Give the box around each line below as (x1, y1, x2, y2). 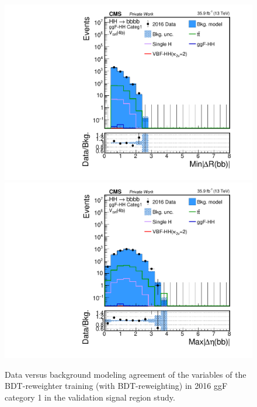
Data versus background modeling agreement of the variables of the (5, 368, 246, 380)
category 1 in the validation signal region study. (5, 391, 175, 403)
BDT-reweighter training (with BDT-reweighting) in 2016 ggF (5, 380, 228, 392)
